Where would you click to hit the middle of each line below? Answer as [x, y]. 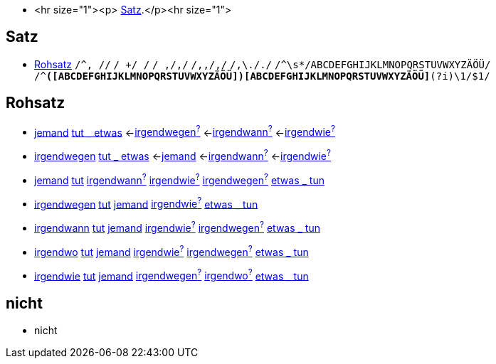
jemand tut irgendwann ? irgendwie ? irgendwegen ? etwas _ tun [179, 179]
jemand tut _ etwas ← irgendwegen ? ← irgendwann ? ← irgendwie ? [185, 131]
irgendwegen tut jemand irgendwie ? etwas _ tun [146, 203]
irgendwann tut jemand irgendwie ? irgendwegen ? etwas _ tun [177, 227]
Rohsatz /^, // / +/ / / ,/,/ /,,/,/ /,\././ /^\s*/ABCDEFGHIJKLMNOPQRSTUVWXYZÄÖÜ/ [263, 64]
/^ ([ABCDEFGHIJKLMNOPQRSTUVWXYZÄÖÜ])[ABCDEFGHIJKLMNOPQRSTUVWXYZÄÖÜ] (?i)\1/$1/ [262, 76]
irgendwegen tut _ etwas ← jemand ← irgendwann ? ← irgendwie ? [183, 155]
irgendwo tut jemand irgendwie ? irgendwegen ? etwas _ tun [172, 251]
